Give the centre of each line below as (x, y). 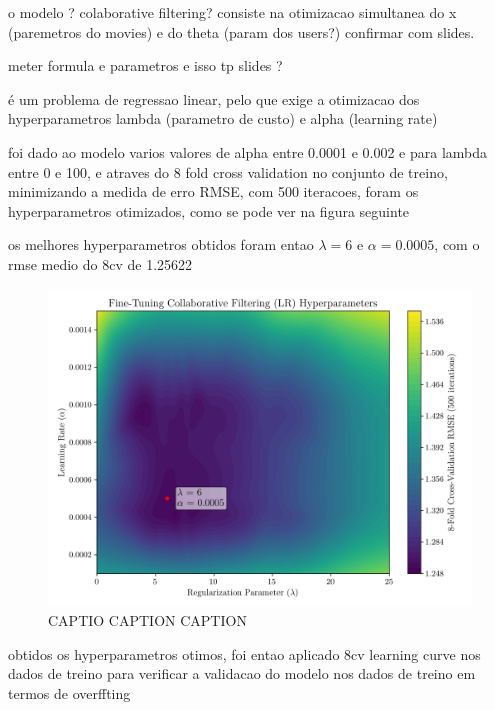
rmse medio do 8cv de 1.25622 (100, 263)
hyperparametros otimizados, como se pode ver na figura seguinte (209, 210)
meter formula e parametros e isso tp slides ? (145, 65)
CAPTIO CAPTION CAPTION (147, 620)
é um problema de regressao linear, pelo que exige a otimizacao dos (214, 98)
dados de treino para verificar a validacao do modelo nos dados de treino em (242, 673)
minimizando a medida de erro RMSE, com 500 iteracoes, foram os (213, 191)
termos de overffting (69, 692)
